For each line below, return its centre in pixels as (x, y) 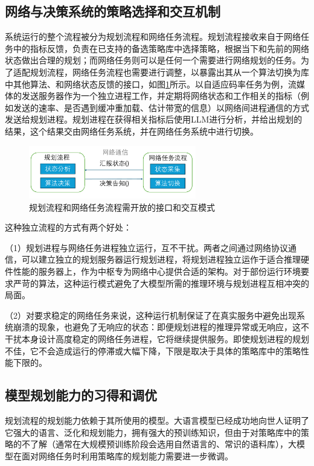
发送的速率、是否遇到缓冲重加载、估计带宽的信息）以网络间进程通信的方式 (161, 107)
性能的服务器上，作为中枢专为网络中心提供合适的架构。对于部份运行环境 (157, 271)
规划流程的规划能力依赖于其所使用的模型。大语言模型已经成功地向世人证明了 (157, 420)
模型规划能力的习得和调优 (81, 395)
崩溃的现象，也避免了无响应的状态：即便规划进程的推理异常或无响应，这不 (161, 327)
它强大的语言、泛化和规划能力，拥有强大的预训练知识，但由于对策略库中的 (153, 432)
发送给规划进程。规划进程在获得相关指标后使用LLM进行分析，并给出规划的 (154, 119)
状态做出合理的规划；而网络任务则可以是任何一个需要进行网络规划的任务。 (153, 60)
